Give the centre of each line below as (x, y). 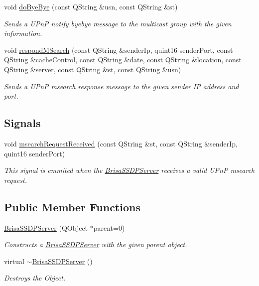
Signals (22, 123)
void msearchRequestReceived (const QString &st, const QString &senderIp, (121, 143)
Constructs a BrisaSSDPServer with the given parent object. (96, 244)
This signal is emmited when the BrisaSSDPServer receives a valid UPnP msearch (129, 170)
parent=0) (109, 227)
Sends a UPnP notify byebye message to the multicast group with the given (118, 23)
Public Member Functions (72, 207)
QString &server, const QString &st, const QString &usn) (93, 69)
